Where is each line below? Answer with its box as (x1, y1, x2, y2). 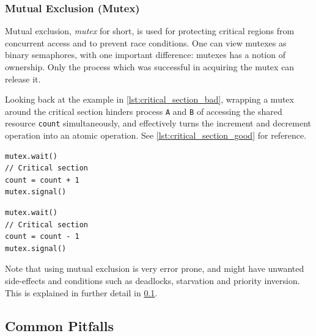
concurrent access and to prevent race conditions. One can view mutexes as (5, 36, 287, 49)
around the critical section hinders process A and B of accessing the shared (5, 104, 282, 117)
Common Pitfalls (5, 316, 114, 335)
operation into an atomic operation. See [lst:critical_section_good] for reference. (5, 129, 307, 142)
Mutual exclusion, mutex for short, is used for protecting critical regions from (5, 24, 295, 37)
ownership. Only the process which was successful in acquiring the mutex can (5, 60, 295, 73)
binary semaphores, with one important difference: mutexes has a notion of (5, 48, 285, 61)
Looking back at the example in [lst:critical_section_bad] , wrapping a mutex (5, 93, 294, 106)
